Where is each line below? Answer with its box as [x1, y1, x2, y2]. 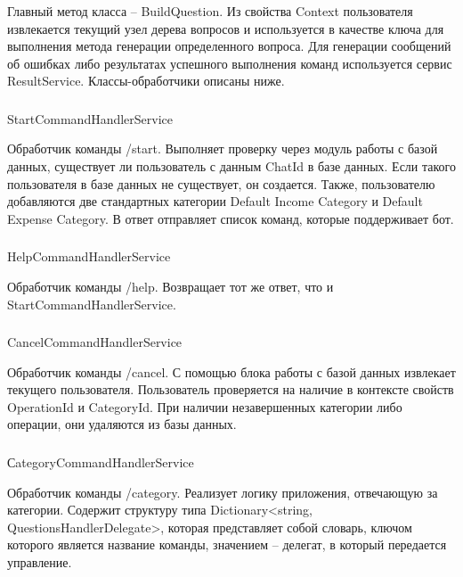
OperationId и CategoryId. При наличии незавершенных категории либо [7, 397, 402, 416]
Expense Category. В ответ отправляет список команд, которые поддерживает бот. [7, 209, 454, 227]
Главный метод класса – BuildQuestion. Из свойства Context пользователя [7, 2, 413, 20]
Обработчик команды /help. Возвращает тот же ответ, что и [7, 276, 334, 295]
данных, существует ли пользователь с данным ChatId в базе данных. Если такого [7, 157, 456, 176]
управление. [7, 552, 72, 571]
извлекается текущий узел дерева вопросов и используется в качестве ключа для [7, 19, 444, 37]
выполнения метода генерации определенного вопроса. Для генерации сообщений [7, 37, 451, 55]
